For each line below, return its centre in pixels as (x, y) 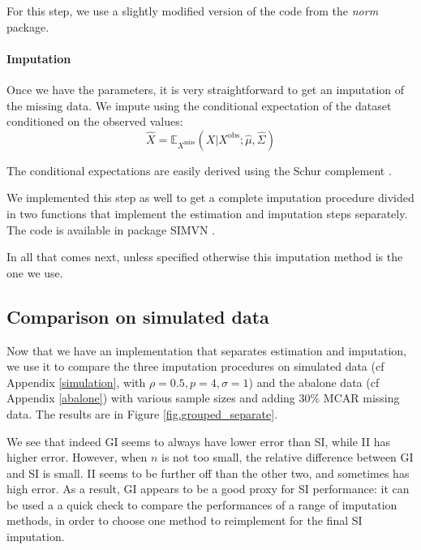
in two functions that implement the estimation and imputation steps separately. (207, 213)
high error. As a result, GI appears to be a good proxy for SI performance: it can (208, 489)
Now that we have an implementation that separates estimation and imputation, (206, 350)
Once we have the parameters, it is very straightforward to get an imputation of (206, 89)
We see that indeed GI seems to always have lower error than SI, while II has (199, 441)
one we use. (35, 272)
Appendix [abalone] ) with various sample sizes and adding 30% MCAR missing (203, 398)
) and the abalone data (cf (314, 382)
